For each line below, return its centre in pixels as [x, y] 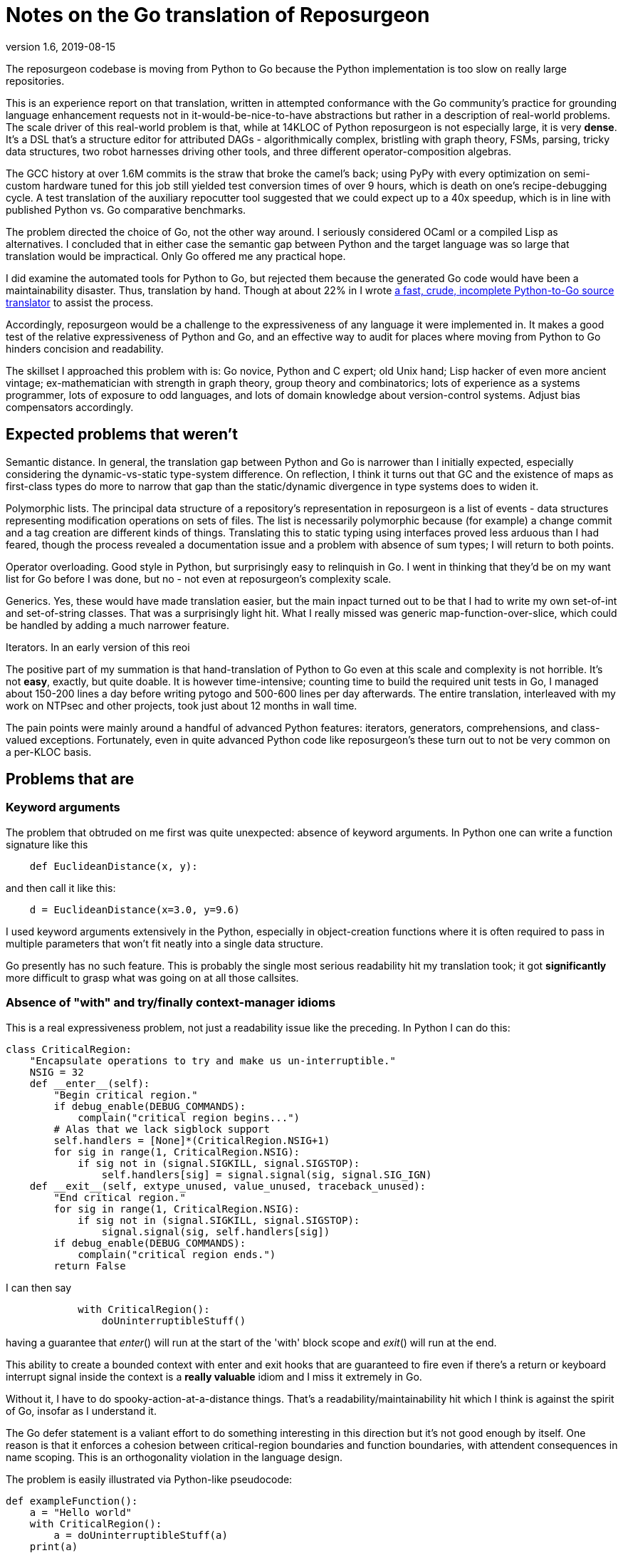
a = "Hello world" [81, 1512]
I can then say [39, 1287]
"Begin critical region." [126, 1095]
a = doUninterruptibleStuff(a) [141, 1535]
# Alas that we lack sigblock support [162, 1129]
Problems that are [70, 779]
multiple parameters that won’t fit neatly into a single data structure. [164, 943]
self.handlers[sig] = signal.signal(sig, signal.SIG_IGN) [267, 1174]
